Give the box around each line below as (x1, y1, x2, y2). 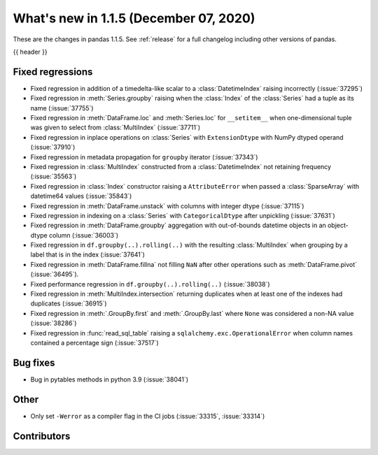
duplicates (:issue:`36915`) (30, 299, 108, 308)
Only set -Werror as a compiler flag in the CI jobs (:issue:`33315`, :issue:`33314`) (30, 412, 265, 420)
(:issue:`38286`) (30, 319, 77, 328)
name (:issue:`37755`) (30, 103, 94, 112)
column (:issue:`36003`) (49, 231, 119, 239)
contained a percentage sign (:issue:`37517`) (30, 339, 159, 347)
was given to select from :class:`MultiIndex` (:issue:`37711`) (30, 123, 201, 132)
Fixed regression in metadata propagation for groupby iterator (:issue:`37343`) (30, 152, 258, 161)
